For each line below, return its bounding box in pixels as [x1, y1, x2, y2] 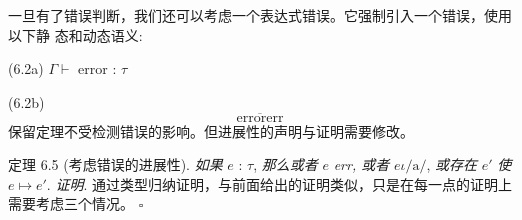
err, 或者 [333, 154, 390, 175]
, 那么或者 [253, 154, 318, 175]
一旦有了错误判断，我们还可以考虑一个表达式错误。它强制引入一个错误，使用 [8, 5, 512, 25]
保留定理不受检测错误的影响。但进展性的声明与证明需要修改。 [8, 120, 414, 141]
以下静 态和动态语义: [8, 24, 143, 45]
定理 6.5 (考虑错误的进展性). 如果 [8, 154, 223, 175]
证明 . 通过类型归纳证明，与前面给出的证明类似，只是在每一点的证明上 [55, 173, 512, 194]
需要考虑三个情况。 [8, 193, 134, 214]
